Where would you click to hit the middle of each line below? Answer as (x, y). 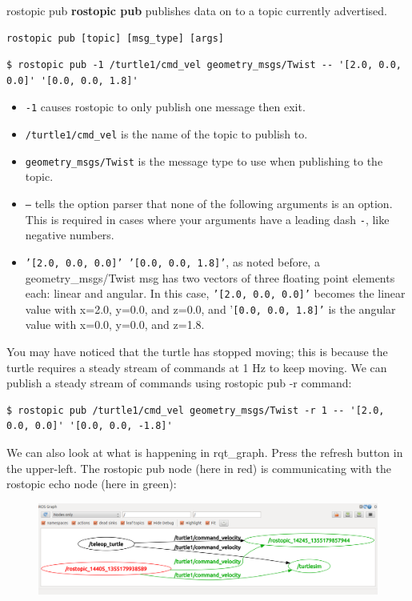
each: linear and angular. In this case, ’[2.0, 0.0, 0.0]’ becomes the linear (215, 293)
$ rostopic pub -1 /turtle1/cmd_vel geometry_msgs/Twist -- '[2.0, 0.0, (204, 65)
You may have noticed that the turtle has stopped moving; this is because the (197, 351)
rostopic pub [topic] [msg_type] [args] (116, 38)
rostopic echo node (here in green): (92, 484)
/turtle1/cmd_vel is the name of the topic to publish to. (166, 134)
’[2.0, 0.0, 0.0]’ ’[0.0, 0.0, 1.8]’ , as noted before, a (172, 261)
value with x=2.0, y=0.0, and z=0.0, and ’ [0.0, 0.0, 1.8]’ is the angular (210, 309)
